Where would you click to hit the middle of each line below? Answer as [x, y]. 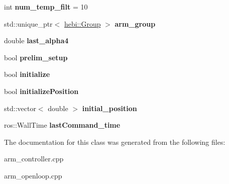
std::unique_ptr [28, 23]
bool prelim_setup [36, 57]
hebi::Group [82, 23]
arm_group [135, 23]
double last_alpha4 [36, 40]
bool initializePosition [41, 91]
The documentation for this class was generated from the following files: [115, 142]
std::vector [20, 108]
